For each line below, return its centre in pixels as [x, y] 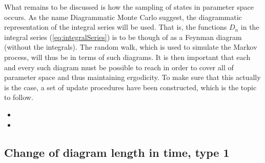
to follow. [19, 97]
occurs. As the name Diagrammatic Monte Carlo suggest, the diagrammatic [123, 17]
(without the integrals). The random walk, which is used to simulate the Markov [131, 47]
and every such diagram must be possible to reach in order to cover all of [119, 67]
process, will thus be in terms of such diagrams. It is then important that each [127, 57]
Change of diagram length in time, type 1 [117, 152]
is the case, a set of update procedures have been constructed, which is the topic [130, 87]
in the [250, 27]
